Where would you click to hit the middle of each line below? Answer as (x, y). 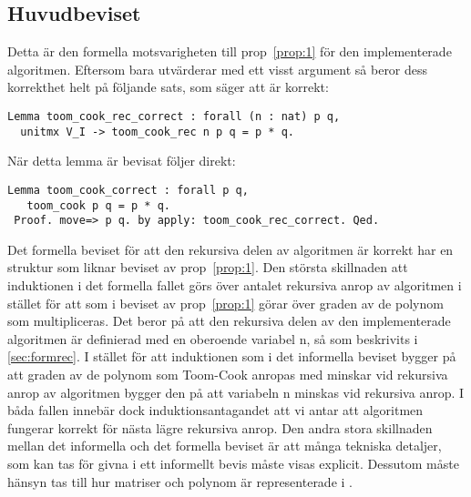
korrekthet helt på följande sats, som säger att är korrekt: (168, 87)
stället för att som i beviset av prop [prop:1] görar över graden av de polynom (225, 303)
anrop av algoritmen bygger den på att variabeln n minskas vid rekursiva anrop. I (236, 392)
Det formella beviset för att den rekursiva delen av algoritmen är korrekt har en (230, 249)
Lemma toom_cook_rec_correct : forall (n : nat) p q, (174, 116)
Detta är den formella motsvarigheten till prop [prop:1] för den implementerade (230, 51)
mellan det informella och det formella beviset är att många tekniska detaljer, (225, 446)
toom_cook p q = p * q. (98, 205)
